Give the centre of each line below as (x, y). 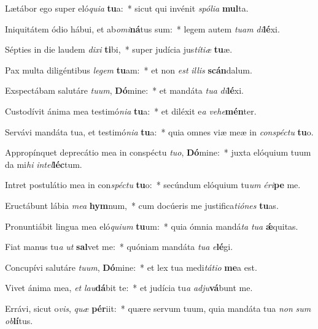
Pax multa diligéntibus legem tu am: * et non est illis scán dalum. (129, 70)
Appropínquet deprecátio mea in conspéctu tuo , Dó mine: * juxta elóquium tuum (158, 152)
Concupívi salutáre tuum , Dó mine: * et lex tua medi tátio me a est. (131, 267)
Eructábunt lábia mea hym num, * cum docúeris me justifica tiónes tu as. (142, 205)
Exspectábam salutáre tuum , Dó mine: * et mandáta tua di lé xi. (124, 90)
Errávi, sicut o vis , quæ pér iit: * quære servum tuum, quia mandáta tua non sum (158, 308)
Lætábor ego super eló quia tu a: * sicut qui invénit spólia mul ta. (127, 8)
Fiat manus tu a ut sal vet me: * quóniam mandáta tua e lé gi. (119, 247)
